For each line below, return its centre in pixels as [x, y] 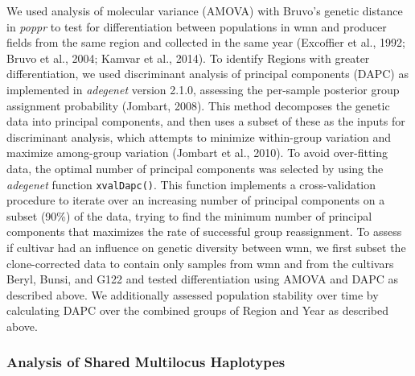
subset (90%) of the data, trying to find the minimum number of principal [189, 215]
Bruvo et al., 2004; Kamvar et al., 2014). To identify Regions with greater [188, 58]
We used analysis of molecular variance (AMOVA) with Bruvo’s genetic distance [205, 10]
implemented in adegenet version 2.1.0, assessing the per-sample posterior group [203, 89]
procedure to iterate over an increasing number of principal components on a [196, 200]
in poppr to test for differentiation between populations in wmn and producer [197, 26]
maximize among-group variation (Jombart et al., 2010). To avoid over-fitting [197, 153]
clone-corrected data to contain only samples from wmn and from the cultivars [200, 263]
